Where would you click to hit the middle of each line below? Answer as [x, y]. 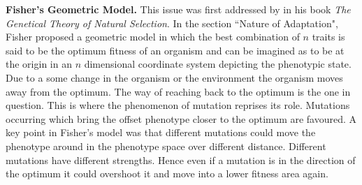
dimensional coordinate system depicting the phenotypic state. [218, 64]
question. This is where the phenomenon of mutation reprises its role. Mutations [178, 105]
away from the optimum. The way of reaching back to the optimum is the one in [178, 91]
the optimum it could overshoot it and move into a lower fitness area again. [167, 173]
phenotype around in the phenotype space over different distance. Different [166, 146]
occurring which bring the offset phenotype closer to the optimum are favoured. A [181, 118]
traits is [328, 37]
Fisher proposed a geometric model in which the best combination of [153, 37]
